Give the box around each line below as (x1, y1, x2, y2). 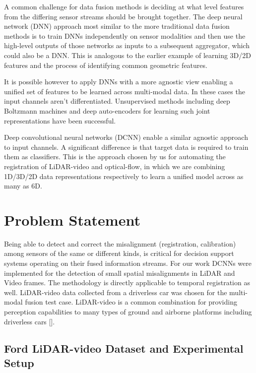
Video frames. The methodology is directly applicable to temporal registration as (4, 277, 250, 288)
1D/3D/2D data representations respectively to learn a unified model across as (4, 171, 244, 181)
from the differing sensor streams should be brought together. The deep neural (4, 11, 243, 21)
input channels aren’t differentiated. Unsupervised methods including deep (4, 96, 230, 106)
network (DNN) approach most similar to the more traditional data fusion (4, 21, 230, 31)
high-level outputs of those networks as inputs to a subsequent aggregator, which (4, 40, 250, 51)
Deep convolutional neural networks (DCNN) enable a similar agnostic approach (4, 132, 248, 142)
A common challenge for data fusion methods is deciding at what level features (4, 1, 244, 11)
